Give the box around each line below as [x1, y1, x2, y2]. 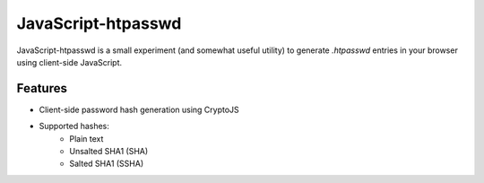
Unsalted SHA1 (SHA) [69, 146, 149, 157]
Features [16, 81, 67, 96]
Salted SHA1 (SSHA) [69, 158, 144, 170]
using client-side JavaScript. [16, 57, 123, 67]
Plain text [69, 133, 104, 144]
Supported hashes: [39, 121, 109, 132]
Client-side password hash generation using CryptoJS [39, 104, 239, 115]
